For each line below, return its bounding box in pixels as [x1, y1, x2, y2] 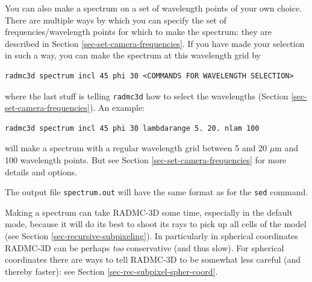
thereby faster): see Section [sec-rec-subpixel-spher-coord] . [5, 265, 218, 277]
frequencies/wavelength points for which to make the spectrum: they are [5, 25, 272, 38]
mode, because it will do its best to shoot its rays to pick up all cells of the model [5, 218, 307, 230]
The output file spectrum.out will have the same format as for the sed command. [5, 186, 308, 198]
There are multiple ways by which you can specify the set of [5, 13, 226, 26]
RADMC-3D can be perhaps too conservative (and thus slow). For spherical [5, 241, 284, 254]
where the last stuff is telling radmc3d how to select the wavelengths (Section [5, 89, 289, 102]
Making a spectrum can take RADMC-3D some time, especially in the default [5, 205, 293, 218]
